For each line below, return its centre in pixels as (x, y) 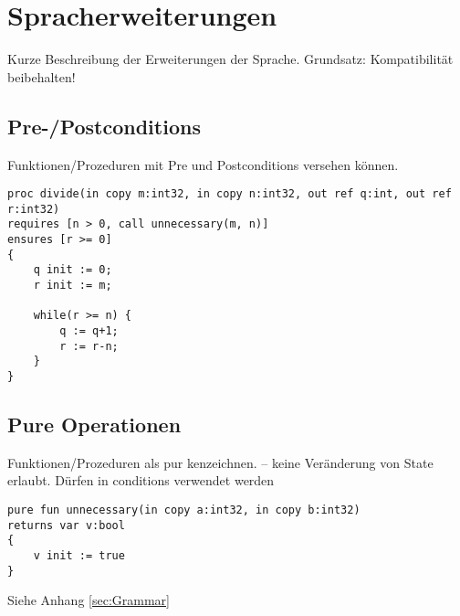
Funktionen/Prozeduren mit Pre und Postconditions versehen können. (203, 164)
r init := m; (73, 286)
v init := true (79, 556)
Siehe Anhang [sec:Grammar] (89, 600)
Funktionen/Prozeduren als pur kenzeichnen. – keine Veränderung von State (220, 462)
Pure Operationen (94, 425)
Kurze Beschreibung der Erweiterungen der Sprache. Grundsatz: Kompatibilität (230, 59)
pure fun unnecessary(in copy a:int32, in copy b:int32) (184, 510)
